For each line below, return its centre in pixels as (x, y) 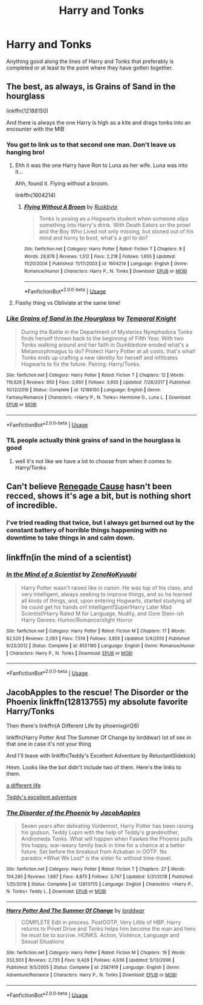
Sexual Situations (43, 942)
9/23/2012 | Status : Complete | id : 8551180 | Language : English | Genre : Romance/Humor (101, 646)
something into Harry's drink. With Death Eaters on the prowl (115, 225)
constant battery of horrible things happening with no (87, 530)
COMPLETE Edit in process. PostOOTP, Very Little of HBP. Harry (101, 922)
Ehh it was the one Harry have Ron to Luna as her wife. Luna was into (101, 165)
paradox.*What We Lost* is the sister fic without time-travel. (96, 858)
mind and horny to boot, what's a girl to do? (93, 238)
